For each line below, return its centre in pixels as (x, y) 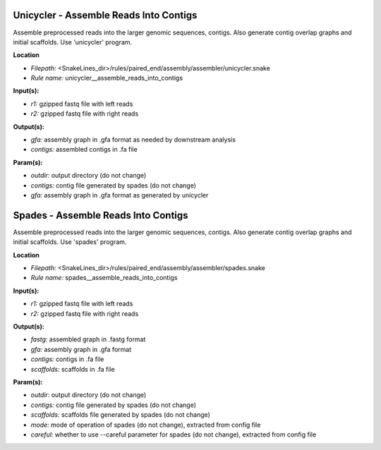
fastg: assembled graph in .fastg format (88, 339)
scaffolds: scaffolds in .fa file (73, 369)
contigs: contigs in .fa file (67, 359)
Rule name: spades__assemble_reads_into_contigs (104, 278)
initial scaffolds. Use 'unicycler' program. (73, 42)
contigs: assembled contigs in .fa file (84, 150)
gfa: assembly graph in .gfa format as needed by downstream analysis (133, 140)
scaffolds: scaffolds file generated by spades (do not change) (121, 415)
